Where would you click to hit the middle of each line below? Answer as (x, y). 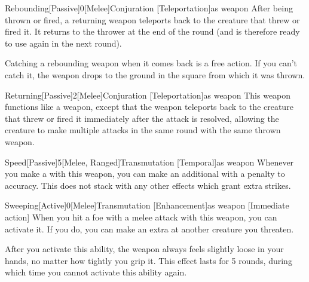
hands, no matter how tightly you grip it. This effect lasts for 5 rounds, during (149, 260)
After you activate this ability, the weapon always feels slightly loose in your (144, 249)
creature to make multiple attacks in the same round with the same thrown (143, 130)
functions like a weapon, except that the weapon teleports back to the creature (149, 107)
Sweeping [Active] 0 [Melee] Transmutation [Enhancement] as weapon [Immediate (147, 205)
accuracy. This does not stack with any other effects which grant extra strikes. (148, 185)
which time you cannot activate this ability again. (96, 272)
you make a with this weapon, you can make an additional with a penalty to (145, 174)
